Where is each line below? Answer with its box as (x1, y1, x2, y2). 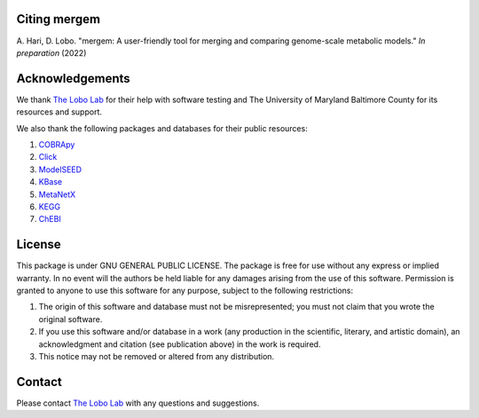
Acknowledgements (16, 71, 130, 86)
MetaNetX (38, 189, 76, 200)
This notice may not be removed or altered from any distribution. (38, 351, 275, 361)
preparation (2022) (16, 47, 87, 58)
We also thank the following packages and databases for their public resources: (16, 122, 308, 133)
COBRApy (38, 138, 75, 150)
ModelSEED (38, 164, 82, 175)
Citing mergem (16, 12, 101, 27)
